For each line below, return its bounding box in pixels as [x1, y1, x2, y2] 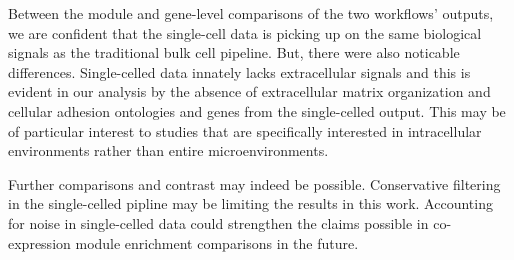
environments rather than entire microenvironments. [8, 140, 329, 161]
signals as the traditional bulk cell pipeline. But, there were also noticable [8, 42, 460, 63]
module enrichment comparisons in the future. [75, 232, 359, 253]
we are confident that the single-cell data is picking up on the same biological [8, 22, 482, 43]
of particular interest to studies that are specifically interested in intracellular [8, 120, 482, 141]
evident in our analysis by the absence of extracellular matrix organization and [8, 81, 491, 102]
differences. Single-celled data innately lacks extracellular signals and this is [8, 61, 471, 82]
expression [8, 232, 71, 253]
